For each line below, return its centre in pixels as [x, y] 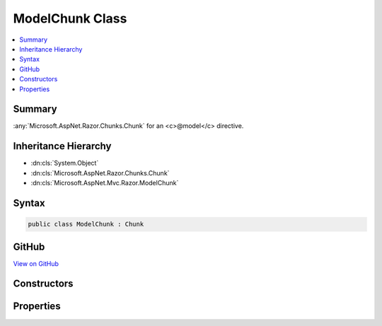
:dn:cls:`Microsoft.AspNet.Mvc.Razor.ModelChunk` [105, 183]
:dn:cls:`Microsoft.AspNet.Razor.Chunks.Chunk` [100, 173]
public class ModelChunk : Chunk [86, 224]
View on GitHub [36, 263]
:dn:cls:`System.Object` [65, 163]
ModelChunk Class [70, 18]
